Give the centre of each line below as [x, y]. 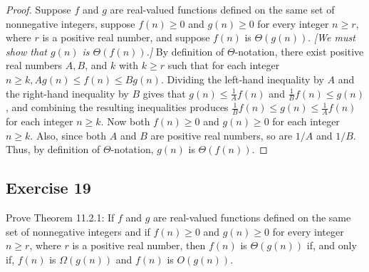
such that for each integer [224, 65]
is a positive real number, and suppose [126, 37]
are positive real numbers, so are [222, 135]
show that [26, 51]
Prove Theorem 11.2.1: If [60, 218]
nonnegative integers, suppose [71, 23]
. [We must [332, 37]
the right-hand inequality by [67, 93]
